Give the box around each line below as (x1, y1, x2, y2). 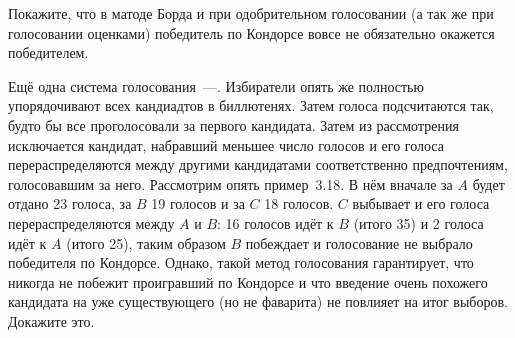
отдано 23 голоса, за (8, 193, 132, 214)
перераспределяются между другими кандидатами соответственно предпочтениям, (8, 154, 508, 175)
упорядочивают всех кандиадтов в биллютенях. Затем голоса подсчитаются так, (8, 95, 494, 116)
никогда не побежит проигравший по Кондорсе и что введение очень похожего (8, 271, 488, 292)
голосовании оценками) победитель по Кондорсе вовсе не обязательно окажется (8, 22, 495, 43)
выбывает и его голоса (352, 193, 490, 214)
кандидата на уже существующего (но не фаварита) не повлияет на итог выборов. (8, 291, 508, 312)
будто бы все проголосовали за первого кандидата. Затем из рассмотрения (8, 114, 459, 135)
